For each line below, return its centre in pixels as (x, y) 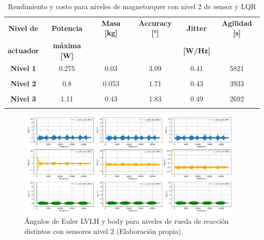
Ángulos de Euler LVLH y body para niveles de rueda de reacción (127, 221)
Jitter (197, 28)
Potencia (67, 28)
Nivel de (23, 28)
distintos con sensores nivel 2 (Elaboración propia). (104, 231)
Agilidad (237, 23)
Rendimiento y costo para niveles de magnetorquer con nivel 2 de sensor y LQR (132, 6)
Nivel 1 (23, 68)
